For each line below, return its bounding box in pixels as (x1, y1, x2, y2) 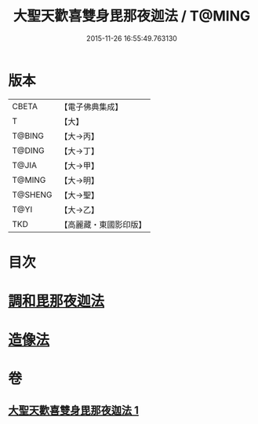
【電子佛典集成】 (60, 101, 123, 112)
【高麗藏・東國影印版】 (60, 219, 147, 230)
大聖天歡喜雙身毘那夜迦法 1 (8, 404, 140, 417)
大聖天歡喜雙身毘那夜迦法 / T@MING (13, 7, 251, 25)
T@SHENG (12, 189, 53, 200)
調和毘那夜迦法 (8, 292, 105, 310)
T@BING (12, 130, 45, 141)
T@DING (12, 144, 45, 155)
